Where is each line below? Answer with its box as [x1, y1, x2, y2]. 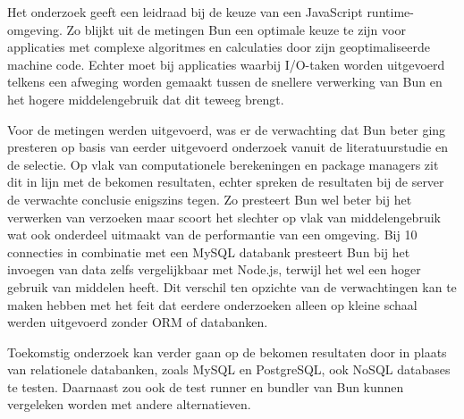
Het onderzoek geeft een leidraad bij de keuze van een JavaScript [7, 3, 363, 21]
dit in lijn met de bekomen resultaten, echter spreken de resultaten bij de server [7, 172, 444, 191]
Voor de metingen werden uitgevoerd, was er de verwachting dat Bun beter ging [7, 120, 446, 138]
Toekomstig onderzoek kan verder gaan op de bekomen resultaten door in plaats [7, 342, 447, 361]
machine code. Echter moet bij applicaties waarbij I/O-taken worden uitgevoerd [7, 54, 445, 73]
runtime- [367, 3, 414, 21]
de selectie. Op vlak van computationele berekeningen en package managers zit [7, 155, 439, 173]
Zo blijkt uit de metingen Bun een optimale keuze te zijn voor [66, 20, 406, 38]
